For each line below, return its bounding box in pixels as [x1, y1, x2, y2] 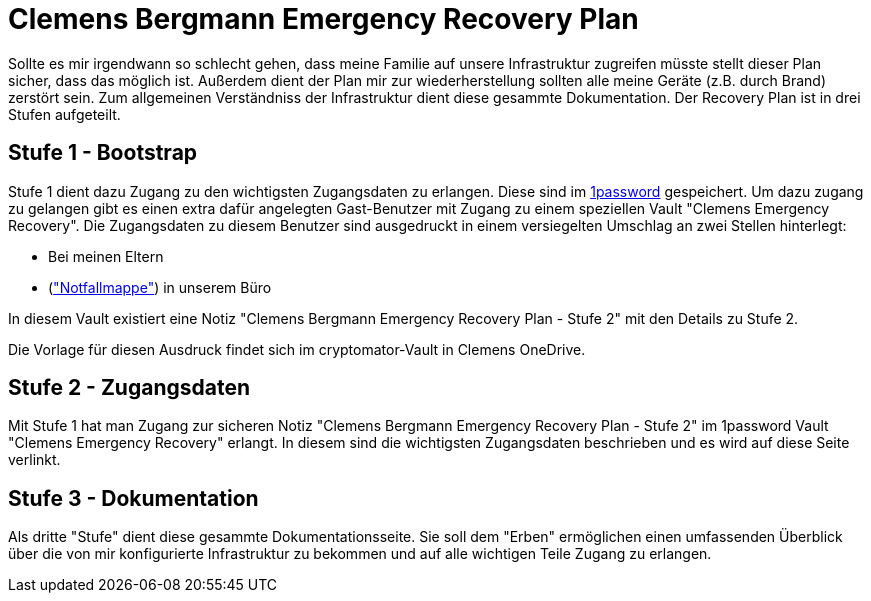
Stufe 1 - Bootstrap [8, 140, 198, 166]
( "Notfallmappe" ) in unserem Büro [48, 278, 272, 296]
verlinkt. [8, 451, 61, 469]
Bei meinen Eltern [48, 247, 164, 265]
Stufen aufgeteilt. [8, 105, 121, 123]
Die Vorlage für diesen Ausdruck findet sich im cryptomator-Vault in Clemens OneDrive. [8, 340, 586, 358]
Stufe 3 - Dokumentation [8, 485, 259, 511]
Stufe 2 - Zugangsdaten [8, 375, 250, 401]
